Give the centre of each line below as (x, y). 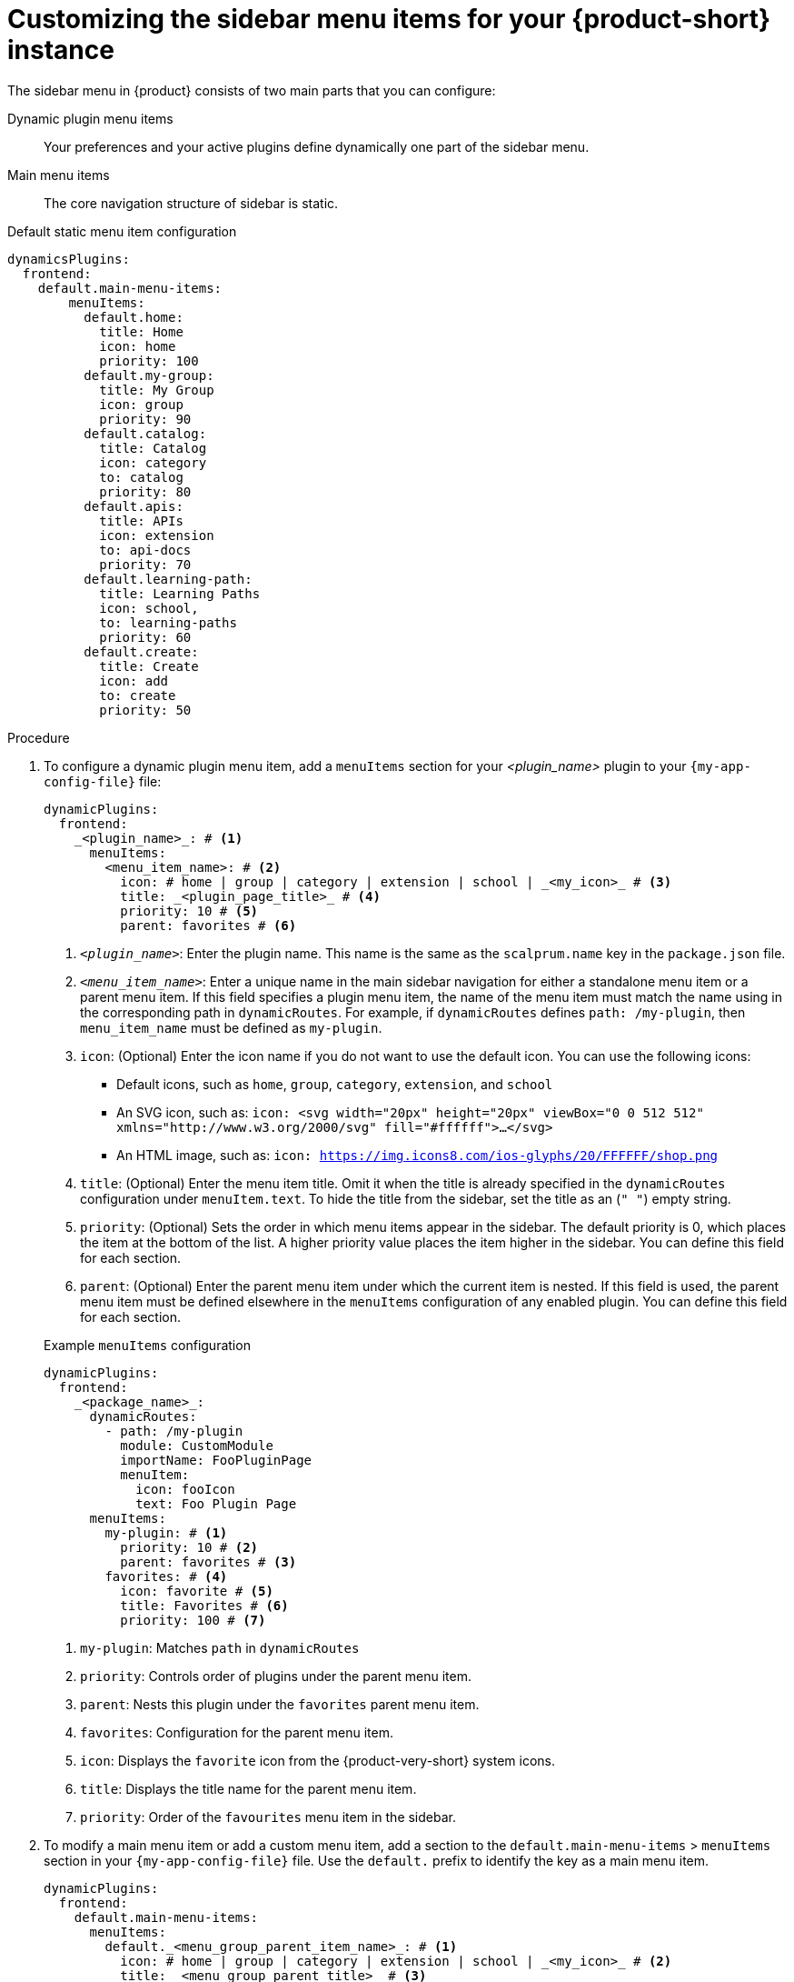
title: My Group (157, 390)
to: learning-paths (168, 622)
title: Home (141, 331)
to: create (138, 695)
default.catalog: (145, 433)
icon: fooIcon (185, 1489)
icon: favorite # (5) (197, 1591)
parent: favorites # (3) (208, 1562)
